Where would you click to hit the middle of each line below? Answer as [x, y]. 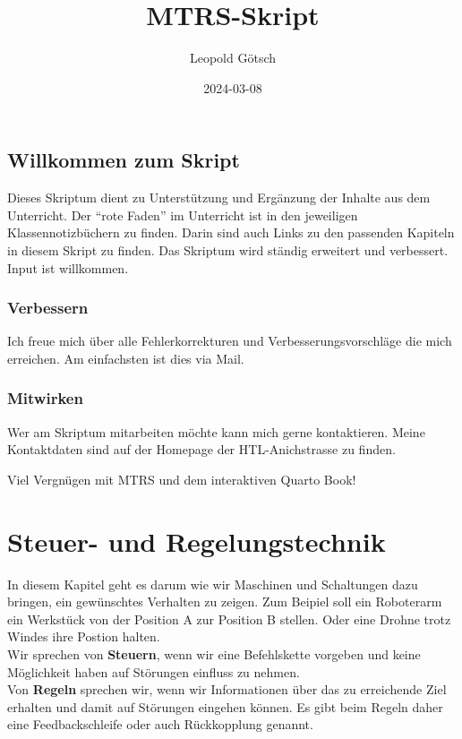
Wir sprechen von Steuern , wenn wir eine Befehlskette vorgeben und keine [214, 654]
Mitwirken [45, 398]
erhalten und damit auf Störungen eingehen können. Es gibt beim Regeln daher [225, 706]
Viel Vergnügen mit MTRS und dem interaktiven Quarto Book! [182, 479]
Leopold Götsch [233, 58]
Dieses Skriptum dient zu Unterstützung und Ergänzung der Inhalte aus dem [219, 198]
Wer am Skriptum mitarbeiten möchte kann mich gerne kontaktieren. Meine [216, 431]
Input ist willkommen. [68, 267]
